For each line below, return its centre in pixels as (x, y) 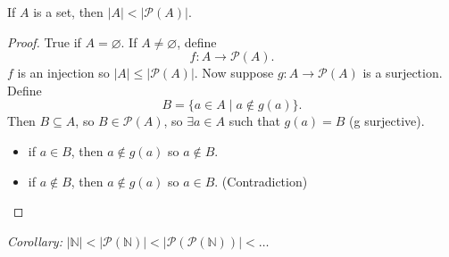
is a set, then (68, 12)
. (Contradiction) (261, 181)
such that (254, 121)
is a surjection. (403, 73)
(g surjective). (387, 121)
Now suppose (238, 73)
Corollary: (35, 240)
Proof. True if (44, 41)
